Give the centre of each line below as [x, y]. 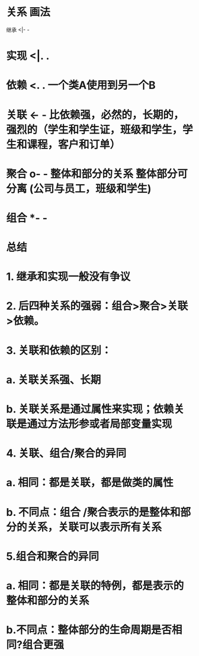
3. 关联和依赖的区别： [59, 350]
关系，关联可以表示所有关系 [94, 527]
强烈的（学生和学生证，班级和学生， [94, 130]
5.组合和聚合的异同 [53, 556]
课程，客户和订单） [74, 145]
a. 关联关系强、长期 [54, 380]
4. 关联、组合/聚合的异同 [66, 453]
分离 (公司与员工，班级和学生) [79, 188]
